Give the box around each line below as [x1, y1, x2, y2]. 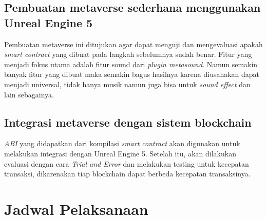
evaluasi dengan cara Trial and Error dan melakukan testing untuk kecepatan [4, 158, 249, 169]
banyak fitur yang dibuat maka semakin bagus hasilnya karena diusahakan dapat [4, 69, 260, 79]
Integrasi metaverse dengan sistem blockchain [4, 114, 252, 130]
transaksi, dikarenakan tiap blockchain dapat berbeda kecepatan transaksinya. [4, 168, 251, 179]
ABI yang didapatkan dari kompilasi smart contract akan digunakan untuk [4, 138, 240, 149]
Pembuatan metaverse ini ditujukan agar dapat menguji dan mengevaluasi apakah [4, 38, 263, 49]
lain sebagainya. [4, 89, 54, 99]
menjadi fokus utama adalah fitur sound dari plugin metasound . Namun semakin [4, 58, 258, 69]
